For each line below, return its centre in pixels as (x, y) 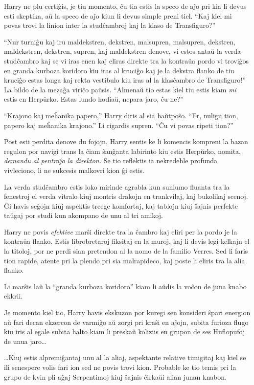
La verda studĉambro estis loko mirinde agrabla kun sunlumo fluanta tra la (117, 186)
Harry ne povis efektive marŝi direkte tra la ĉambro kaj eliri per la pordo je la (121, 231)
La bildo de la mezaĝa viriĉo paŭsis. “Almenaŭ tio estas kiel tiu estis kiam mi (120, 89)
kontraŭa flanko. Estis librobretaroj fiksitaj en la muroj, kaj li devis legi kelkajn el (127, 241)
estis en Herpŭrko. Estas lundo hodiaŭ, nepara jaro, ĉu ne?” (94, 99)
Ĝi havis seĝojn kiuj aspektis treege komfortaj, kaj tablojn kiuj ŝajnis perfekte (121, 205)
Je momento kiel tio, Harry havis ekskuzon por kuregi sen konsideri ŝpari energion (127, 312)
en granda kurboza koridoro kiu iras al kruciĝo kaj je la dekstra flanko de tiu (119, 70)
